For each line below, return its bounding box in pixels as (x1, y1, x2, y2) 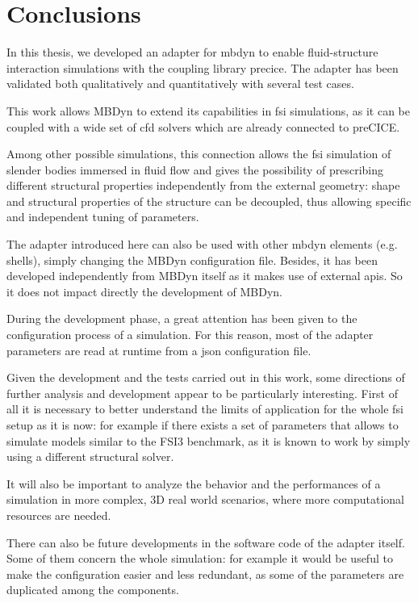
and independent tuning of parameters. (6, 208, 199, 225)
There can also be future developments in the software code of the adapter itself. (6, 534, 405, 551)
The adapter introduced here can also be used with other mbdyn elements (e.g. (6, 236, 398, 253)
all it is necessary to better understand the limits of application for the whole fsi (6, 400, 403, 417)
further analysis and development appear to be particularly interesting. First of (6, 384, 399, 401)
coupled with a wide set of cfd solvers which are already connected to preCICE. (6, 118, 400, 135)
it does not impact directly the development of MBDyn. (6, 283, 282, 299)
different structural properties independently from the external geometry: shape (6, 177, 400, 194)
